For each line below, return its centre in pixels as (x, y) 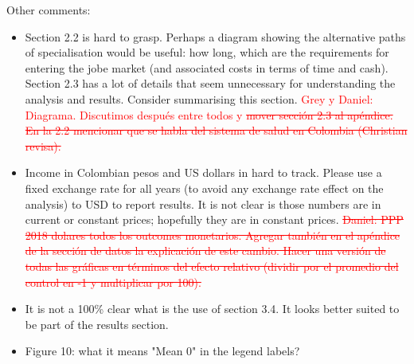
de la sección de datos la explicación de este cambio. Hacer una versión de (205, 250)
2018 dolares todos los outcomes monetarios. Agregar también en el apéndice (213, 235)
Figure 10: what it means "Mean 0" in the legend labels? (162, 351)
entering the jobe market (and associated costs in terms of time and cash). (207, 67)
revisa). (43, 145)
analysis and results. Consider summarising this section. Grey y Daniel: (199, 98)
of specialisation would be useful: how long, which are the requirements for (207, 52)
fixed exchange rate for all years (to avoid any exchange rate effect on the (204, 188)
